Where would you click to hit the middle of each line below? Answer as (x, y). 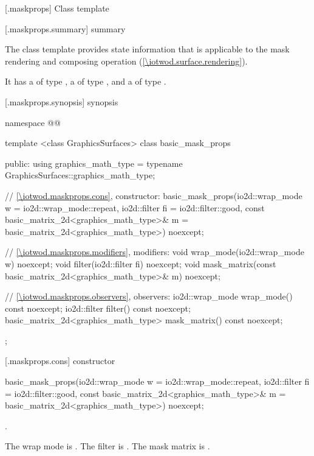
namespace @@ (33, 122)
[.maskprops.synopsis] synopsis (62, 101)
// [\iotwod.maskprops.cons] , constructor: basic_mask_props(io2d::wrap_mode (154, 195)
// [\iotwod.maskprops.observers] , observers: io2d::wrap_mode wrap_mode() (149, 296)
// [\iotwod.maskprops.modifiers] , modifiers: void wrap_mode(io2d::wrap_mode (155, 252)
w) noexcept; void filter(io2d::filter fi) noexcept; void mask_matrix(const (141, 263)
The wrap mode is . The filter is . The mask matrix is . (108, 446)
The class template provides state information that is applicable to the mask (147, 49)
